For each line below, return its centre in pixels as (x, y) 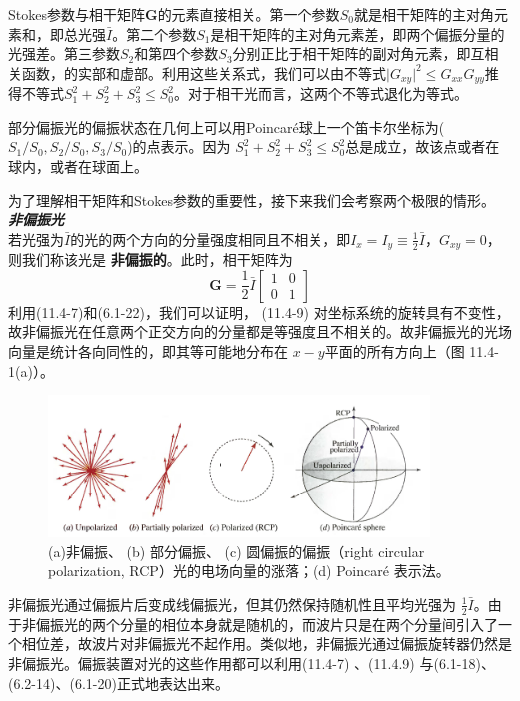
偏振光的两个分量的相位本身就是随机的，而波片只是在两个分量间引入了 (266, 623)
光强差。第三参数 (64, 53)
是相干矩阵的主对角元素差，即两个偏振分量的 (357, 33)
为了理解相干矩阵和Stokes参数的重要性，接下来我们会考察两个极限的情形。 (251, 199)
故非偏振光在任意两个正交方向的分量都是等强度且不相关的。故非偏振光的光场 (260, 331)
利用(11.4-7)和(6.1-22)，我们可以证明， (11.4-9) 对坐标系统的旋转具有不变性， (259, 311)
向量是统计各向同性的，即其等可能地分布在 (148, 351)
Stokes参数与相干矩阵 (76, 14)
